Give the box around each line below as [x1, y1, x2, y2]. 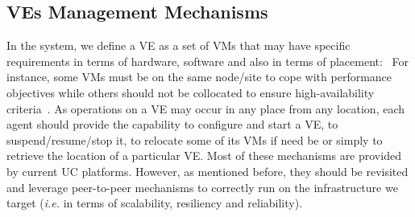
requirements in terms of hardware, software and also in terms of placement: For [6, 52, 409, 69]
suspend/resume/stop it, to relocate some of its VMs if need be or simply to [6, 131, 383, 148]
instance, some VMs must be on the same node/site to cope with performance [6, 68, 392, 85]
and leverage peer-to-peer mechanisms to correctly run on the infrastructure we [6, 178, 398, 195]
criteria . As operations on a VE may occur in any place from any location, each [6, 100, 405, 117]
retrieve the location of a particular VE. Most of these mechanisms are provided [6, 147, 401, 164]
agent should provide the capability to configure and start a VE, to [6, 116, 338, 133]
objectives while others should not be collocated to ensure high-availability [6, 84, 375, 100]
